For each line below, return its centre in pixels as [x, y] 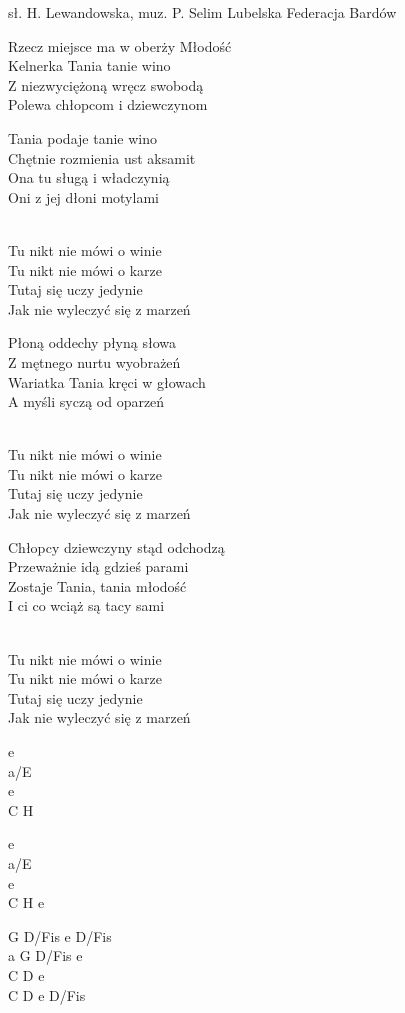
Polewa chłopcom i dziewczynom [108, 104]
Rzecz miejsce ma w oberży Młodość [120, 45]
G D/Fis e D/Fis [60, 935]
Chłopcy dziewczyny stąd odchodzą [116, 546]
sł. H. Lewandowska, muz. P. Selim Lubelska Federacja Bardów [202, 12]
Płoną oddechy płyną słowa [92, 342]
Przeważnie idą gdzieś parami [98, 566]
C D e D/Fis [47, 994]
